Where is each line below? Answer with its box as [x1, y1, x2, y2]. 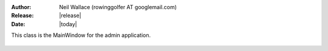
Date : [11, 20, 26, 27]
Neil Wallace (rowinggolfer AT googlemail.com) [59, 4, 177, 10]
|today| [59, 20, 77, 27]
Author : [11, 4, 32, 10]
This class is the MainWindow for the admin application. [11, 32, 151, 39]
